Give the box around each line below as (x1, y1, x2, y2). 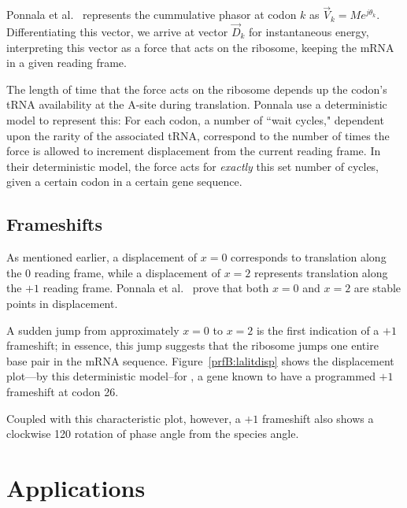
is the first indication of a (256, 321, 379, 338)
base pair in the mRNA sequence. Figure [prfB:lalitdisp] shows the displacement (6, 352, 394, 369)
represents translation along (253, 264, 388, 280)
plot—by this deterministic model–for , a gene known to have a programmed (6, 368, 376, 384)
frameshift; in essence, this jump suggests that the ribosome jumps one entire (6, 337, 379, 354)
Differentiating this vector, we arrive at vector (6, 24, 228, 40)
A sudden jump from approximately (6, 321, 179, 338)
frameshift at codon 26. (6, 383, 119, 399)
